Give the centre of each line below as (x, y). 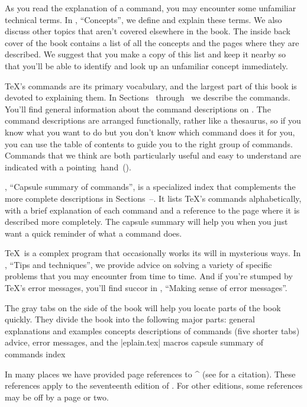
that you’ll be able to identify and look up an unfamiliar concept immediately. (146, 65)
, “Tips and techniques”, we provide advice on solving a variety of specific (138, 264)
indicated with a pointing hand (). (68, 167)
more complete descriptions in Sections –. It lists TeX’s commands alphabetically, (153, 198)
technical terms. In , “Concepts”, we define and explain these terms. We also (143, 19)
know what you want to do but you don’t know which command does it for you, (150, 132)
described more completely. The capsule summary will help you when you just (146, 222)
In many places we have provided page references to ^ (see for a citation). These (150, 374)
